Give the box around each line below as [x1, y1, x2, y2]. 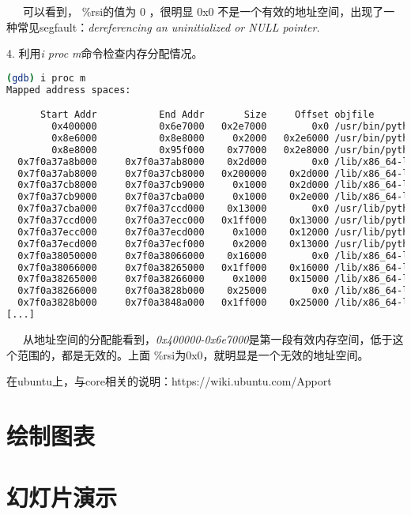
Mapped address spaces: [6, 84, 131, 96]
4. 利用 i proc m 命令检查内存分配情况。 [6, 45, 203, 62]
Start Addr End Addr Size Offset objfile [40, 109, 375, 121]
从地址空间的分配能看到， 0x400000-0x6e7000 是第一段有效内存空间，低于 [22, 330, 393, 347]
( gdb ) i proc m [6, 72, 86, 84]
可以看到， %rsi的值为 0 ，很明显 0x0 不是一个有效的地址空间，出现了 [22, 3, 384, 19]
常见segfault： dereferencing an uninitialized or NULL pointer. [17, 18, 320, 35]
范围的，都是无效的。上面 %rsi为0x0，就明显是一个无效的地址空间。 [17, 346, 369, 363]
